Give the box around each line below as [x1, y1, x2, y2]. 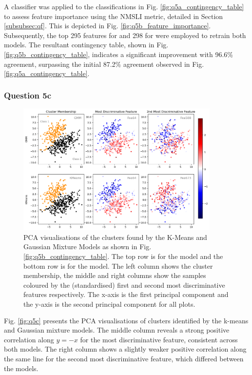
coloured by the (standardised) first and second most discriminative [23, 279, 225, 290]
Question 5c [4, 89, 52, 101]
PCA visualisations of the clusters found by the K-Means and [23, 232, 207, 242]
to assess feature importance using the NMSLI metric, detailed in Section [4, 11, 223, 21]
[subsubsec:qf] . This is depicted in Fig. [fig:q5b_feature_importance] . [4, 20, 211, 31]
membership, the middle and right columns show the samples [23, 270, 206, 280]
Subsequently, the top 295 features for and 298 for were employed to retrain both [4, 30, 246, 40]
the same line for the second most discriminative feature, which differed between [4, 353, 244, 363]
